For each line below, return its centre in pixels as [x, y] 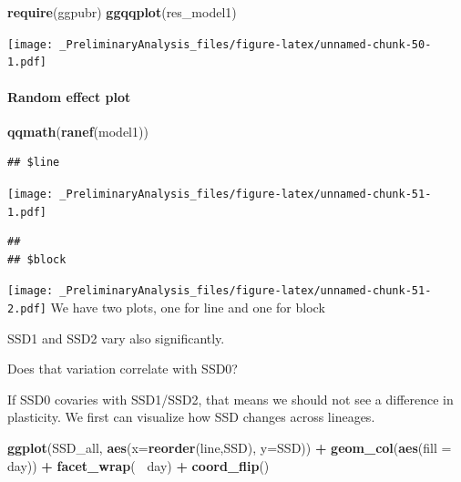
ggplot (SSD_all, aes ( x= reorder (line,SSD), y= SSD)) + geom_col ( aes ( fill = [230, 448]
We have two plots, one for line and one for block [188, 308]
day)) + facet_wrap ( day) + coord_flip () [138, 465]
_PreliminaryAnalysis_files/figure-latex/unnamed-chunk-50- [246, 44]
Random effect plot [69, 96]
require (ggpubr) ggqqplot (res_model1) [122, 12]
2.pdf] [27, 309]
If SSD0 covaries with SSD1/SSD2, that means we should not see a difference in [230, 399]
